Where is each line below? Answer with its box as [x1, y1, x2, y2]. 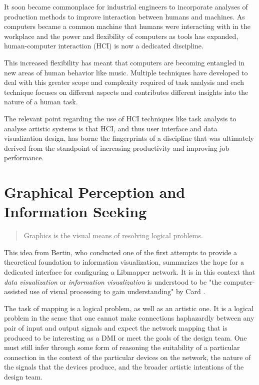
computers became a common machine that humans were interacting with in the [4, 21, 250, 31]
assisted [4, 286, 27, 297]
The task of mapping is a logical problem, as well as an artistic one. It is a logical [4, 303, 254, 313]
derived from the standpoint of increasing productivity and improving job [4, 142, 229, 153]
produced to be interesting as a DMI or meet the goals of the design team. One [4, 332, 247, 343]
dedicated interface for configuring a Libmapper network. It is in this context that [4, 267, 255, 277]
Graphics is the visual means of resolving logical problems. [23, 230, 203, 241]
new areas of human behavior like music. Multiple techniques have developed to [4, 67, 248, 77]
